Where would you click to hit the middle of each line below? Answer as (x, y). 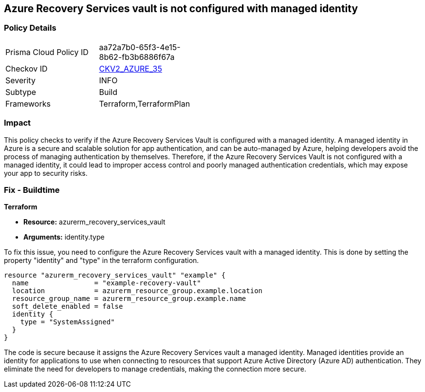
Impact (18, 123)
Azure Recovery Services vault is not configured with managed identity (181, 9)
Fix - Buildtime (32, 190)
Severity (20, 80)
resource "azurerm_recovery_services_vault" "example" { (115, 275)
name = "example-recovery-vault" (106, 283)
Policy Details (30, 28)
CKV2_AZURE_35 (130, 68)
